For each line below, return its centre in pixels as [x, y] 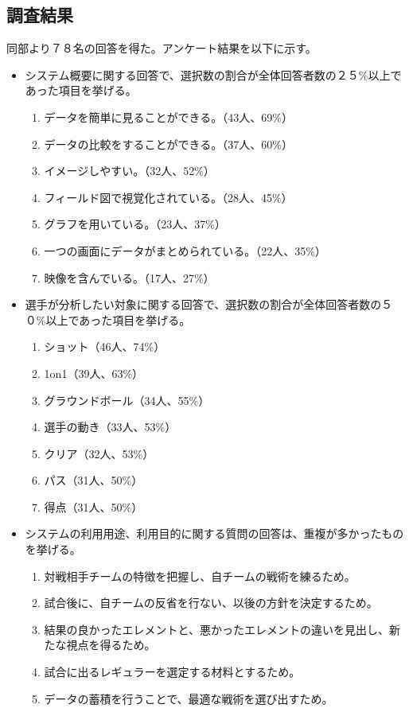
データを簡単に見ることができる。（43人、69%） [168, 117]
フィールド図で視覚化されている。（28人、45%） [168, 197]
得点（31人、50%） [93, 506]
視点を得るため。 [111, 645]
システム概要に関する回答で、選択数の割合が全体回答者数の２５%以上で [213, 74]
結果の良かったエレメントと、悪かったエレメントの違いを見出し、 [217, 629]
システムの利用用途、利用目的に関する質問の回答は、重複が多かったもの [214, 533]
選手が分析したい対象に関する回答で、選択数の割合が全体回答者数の [203, 304]
